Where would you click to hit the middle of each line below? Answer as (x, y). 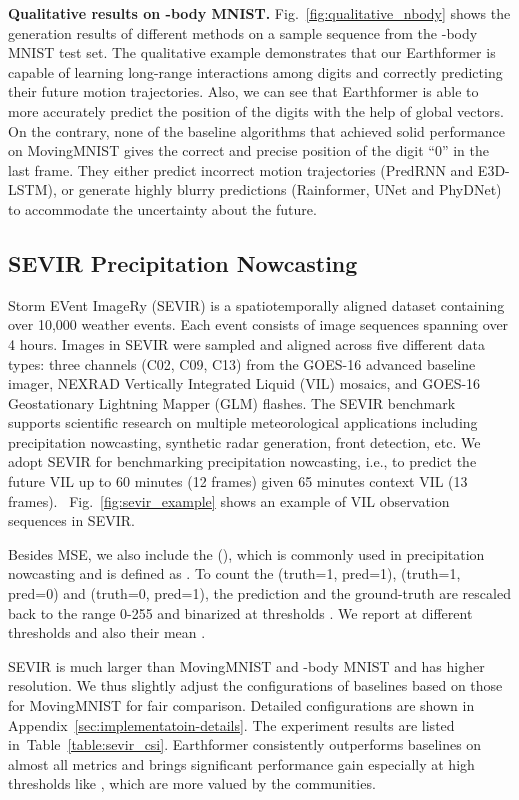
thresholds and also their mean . (107, 632)
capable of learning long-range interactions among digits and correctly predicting (255, 71)
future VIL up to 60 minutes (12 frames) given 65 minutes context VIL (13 (238, 481)
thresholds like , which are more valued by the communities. (192, 783)
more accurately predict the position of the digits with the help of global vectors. (256, 110)
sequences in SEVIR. (71, 520)
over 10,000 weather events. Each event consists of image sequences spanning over (258, 324)
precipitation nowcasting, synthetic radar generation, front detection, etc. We (244, 441)
